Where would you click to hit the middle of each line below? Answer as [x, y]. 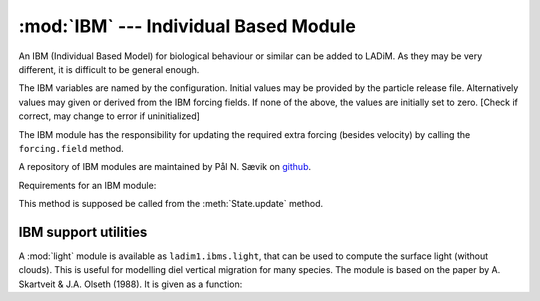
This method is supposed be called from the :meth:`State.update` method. [171, 204]
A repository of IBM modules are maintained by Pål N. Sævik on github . [165, 167]
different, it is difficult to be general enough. [109, 69]
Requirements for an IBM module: [87, 185]
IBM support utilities [83, 231]
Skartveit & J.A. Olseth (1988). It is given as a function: [130, 284]
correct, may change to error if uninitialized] [109, 116]
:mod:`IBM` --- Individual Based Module [187, 26]
